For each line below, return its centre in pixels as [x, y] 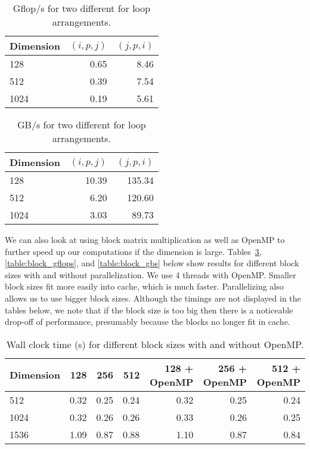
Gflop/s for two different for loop [81, 8]
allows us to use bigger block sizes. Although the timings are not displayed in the [153, 298]
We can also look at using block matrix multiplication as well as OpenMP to [145, 239]
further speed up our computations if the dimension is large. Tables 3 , [133, 251]
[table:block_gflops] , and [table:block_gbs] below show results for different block [152, 263]
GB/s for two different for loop [82, 124]
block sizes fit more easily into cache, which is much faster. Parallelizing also [144, 286]
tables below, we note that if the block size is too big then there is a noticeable [149, 310]
